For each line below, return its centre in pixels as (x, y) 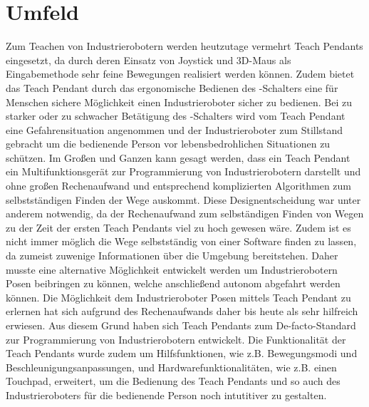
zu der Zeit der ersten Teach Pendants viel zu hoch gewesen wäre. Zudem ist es (178, 227)
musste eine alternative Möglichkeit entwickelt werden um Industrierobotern (172, 269)
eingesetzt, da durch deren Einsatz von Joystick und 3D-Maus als (149, 60)
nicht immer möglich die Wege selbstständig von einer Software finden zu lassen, (181, 241)
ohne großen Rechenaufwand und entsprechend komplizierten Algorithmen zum (178, 186)
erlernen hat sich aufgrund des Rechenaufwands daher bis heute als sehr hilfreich (182, 311)
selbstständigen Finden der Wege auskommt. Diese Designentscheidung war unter (183, 199)
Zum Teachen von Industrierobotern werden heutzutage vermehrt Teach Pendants (184, 46)
